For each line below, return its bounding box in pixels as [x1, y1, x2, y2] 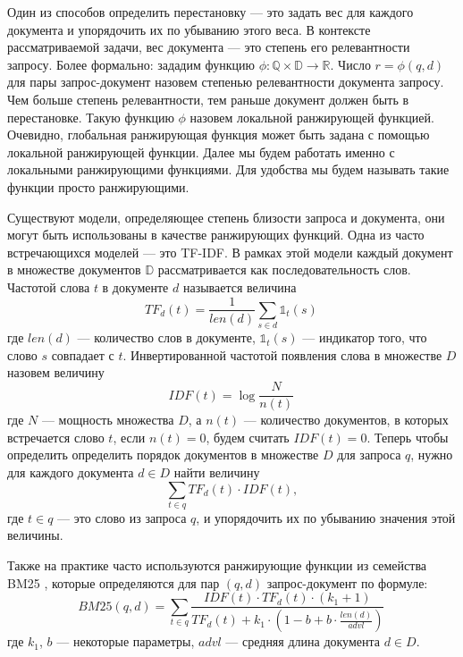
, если [113, 427, 146, 446]
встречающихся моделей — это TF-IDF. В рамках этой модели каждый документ [7, 242, 453, 261]
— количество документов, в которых [243, 410, 449, 429]
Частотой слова [7, 277, 90, 296]
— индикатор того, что [302, 328, 427, 347]
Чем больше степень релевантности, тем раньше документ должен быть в [7, 89, 409, 108]
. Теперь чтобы [366, 427, 449, 446]
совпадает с [51, 345, 114, 364]
